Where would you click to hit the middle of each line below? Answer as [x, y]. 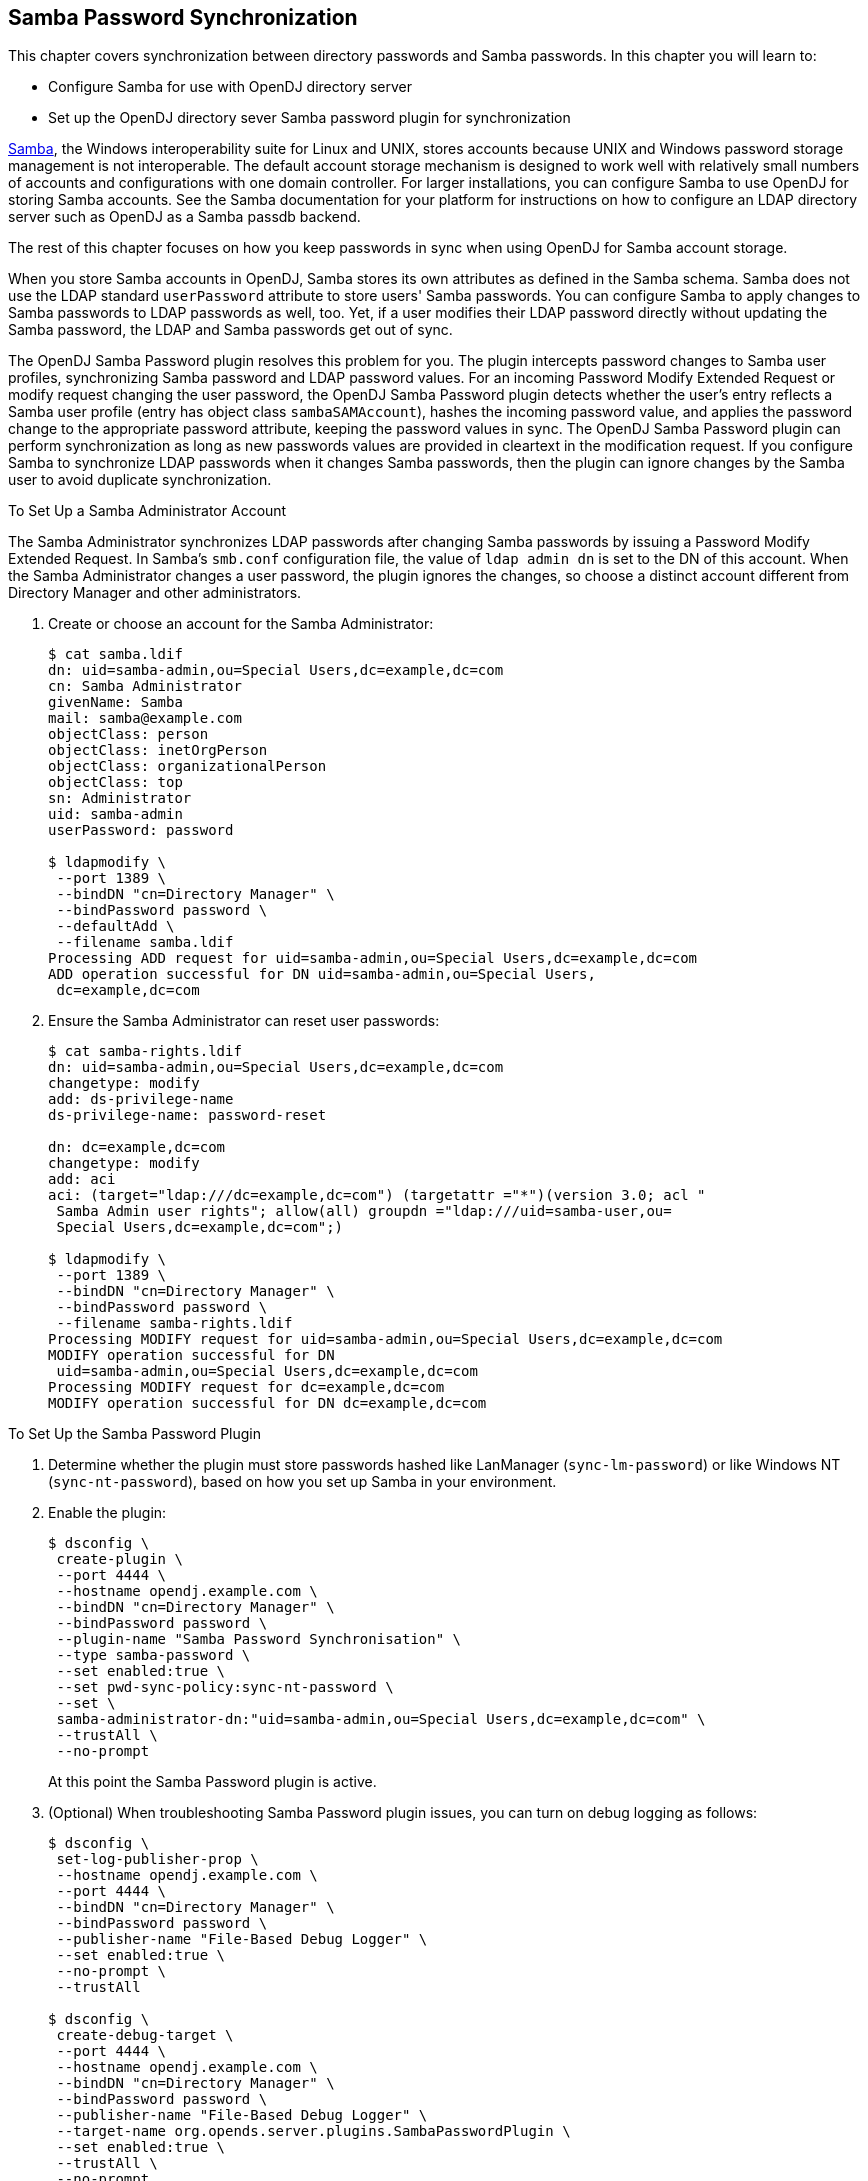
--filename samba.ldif [145, 942]
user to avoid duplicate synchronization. [140, 480]
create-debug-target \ [145, 2035]
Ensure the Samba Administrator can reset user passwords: [244, 1021]
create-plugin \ [119, 1559]
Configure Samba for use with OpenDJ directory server [230, 87]
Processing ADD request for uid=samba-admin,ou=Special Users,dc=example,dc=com [373, 958]
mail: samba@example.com [145, 718]
